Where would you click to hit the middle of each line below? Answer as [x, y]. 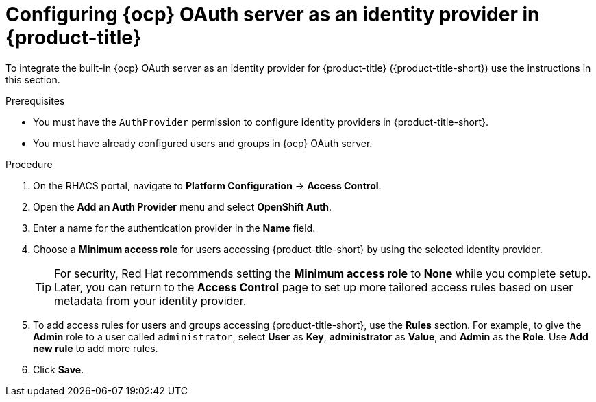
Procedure [29, 164]
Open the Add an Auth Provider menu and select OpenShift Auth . [183, 206]
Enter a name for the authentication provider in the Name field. [174, 228]
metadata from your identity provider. [150, 300]
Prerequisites [35, 100]
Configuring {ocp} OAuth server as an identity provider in [273, 14]
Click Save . [59, 369]
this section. [33, 79]
